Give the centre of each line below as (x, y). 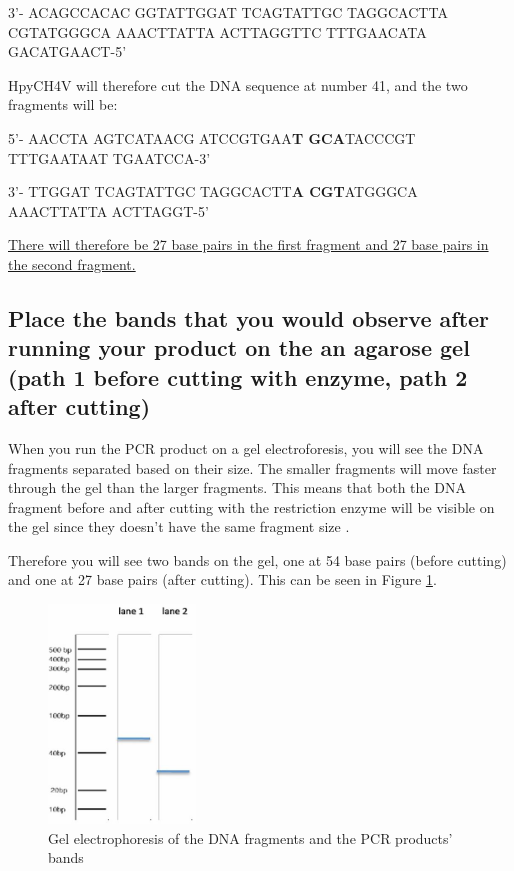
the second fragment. (72, 263)
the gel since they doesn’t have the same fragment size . (179, 526)
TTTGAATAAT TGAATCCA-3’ (109, 157)
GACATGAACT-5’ (67, 51)
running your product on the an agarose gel (239, 347)
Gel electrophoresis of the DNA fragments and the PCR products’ (250, 837)
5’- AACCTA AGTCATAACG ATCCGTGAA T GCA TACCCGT (212, 137)
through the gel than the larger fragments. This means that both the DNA (237, 487)
